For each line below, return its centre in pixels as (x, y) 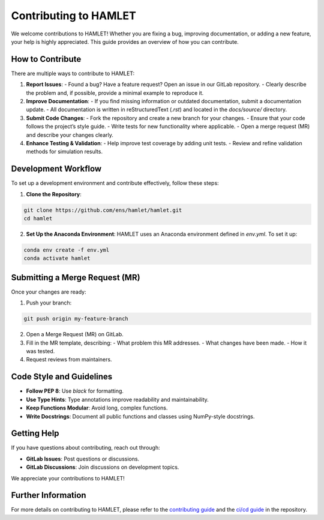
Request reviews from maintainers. (69, 360)
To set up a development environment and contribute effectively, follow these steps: (115, 183)
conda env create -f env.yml (67, 250)
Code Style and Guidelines (62, 377)
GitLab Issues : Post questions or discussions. (83, 459)
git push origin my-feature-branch (76, 319)
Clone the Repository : (54, 194)
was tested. (40, 351)
